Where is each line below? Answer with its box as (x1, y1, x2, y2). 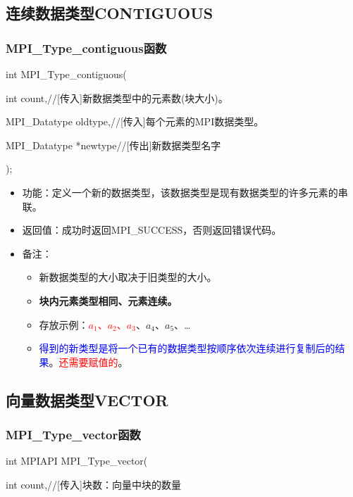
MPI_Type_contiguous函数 (6, 39, 167, 56)
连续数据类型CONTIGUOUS (6, 2, 213, 24)
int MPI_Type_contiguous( (6, 67, 127, 81)
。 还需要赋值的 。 (49, 354, 128, 369)
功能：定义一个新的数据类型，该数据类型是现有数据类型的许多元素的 (22, 184, 338, 199)
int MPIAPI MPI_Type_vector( (6, 453, 148, 468)
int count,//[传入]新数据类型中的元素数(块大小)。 (6, 90, 228, 105)
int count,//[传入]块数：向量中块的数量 (6, 477, 181, 491)
